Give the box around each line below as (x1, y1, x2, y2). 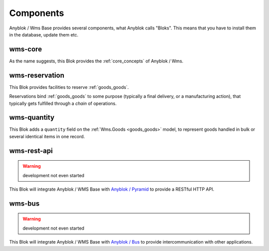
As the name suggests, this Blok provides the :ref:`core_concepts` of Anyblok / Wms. (9, 58, 184, 64)
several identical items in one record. (9, 133, 85, 139)
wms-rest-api (9, 146, 53, 155)
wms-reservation (9, 71, 65, 79)
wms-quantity (9, 113, 55, 122)
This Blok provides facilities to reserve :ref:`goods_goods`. (9, 84, 129, 90)
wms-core (9, 45, 42, 53)
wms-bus (9, 199, 40, 208)
